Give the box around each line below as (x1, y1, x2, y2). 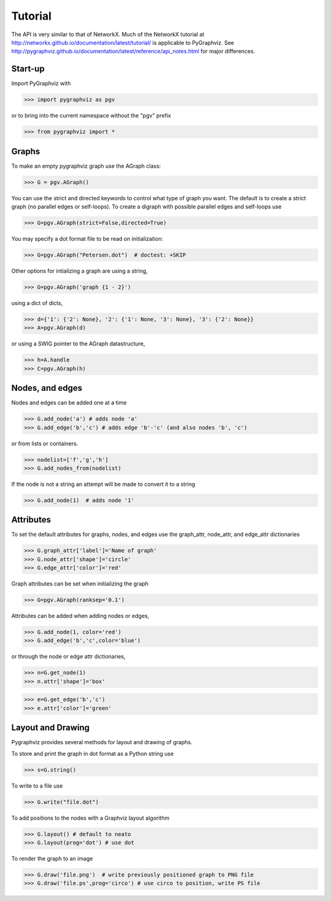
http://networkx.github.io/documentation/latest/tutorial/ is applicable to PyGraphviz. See (11, 39, 234, 46)
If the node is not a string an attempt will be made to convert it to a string (11, 480, 196, 488)
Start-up (11, 64, 45, 74)
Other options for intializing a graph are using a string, (11, 267, 148, 274)
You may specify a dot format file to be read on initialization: (11, 235, 164, 243)
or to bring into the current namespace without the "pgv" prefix (11, 112, 172, 119)
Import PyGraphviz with (11, 80, 71, 87)
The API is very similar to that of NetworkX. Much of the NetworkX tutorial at (11, 31, 205, 38)
